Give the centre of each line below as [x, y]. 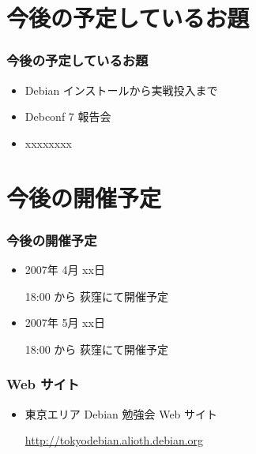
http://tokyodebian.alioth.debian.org [114, 440]
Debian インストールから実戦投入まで [121, 90]
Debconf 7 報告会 [68, 116]
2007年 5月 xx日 [65, 323]
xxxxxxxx [48, 143]
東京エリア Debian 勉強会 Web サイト [121, 413]
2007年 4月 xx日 [65, 269]
